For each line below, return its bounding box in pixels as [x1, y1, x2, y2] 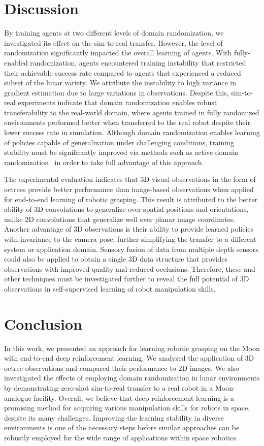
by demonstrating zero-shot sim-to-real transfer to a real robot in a [4, 383, 213, 393]
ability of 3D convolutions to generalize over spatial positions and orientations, [4, 204, 249, 214]
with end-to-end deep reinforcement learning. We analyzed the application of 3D [4, 353, 254, 363]
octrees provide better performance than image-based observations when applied [4, 184, 254, 195]
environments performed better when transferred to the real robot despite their [4, 117, 251, 128]
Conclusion [4, 313, 83, 334]
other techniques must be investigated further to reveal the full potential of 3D [4, 273, 249, 284]
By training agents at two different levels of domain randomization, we [4, 27, 224, 38]
